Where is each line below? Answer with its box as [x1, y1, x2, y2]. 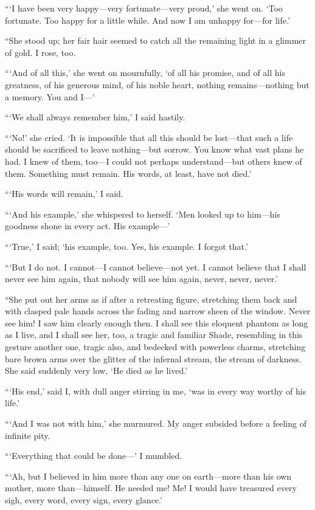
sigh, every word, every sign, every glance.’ [5, 494, 162, 506]
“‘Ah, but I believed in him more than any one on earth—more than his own [5, 469, 292, 482]
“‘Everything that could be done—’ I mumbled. [5, 449, 182, 462]
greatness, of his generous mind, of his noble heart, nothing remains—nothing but [5, 78, 310, 91]
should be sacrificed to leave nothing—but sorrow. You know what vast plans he [5, 143, 304, 156]
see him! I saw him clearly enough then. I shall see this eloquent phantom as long [5, 316, 308, 329]
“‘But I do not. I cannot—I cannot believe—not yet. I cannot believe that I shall [5, 260, 306, 273]
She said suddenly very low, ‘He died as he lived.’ [5, 364, 188, 377]
